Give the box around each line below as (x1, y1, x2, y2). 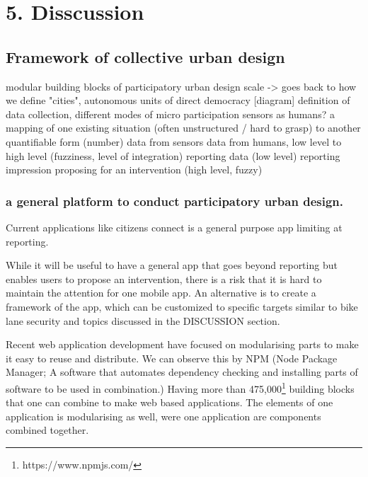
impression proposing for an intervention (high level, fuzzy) (6, 162, 263, 177)
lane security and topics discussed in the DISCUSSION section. (6, 313, 280, 328)
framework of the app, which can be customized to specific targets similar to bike (6, 299, 358, 314)
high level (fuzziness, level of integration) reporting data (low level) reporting (6, 148, 340, 163)
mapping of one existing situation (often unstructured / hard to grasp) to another (6, 120, 361, 135)
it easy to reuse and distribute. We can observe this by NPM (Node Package (6, 350, 338, 365)
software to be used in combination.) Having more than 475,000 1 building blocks (6, 379, 355, 396)
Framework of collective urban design (6, 45, 285, 67)
